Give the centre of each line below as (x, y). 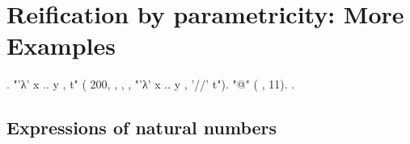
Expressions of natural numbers (142, 128)
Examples (61, 45)
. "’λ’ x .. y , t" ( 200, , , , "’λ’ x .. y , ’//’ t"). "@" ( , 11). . (151, 84)
